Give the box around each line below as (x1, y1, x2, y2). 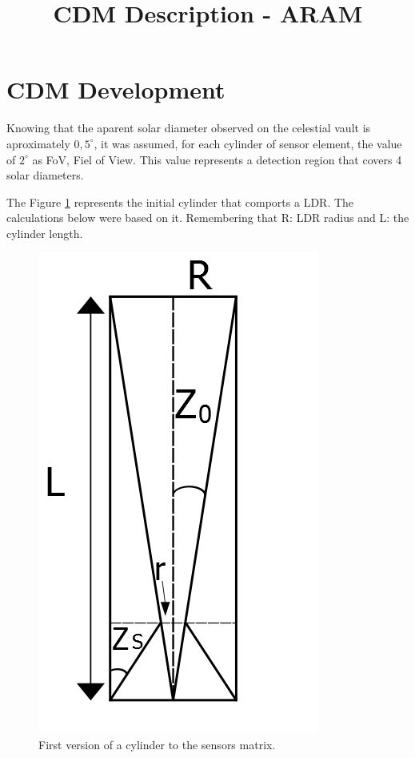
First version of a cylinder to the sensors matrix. (38, 736, 276, 753)
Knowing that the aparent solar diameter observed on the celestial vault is (6, 119, 371, 136)
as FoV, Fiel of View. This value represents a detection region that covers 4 (32, 151, 402, 167)
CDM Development (6, 73, 225, 106)
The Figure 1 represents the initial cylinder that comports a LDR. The (6, 193, 354, 210)
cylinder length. (6, 224, 83, 241)
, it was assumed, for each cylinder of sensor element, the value (94, 135, 402, 151)
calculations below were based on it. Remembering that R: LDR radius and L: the (6, 209, 409, 226)
